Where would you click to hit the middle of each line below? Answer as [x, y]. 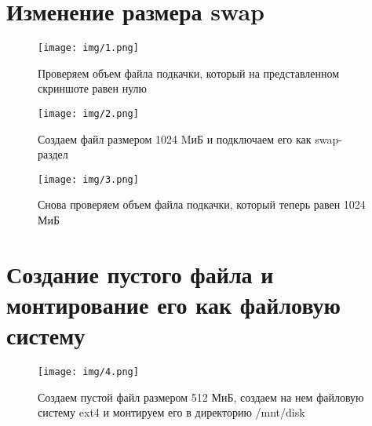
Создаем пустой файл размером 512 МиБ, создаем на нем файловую [201, 397]
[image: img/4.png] [88, 372]
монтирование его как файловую [173, 305]
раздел [53, 154]
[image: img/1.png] [88, 48]
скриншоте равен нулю [93, 88]
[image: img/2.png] [88, 113]
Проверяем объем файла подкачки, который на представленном [189, 73]
